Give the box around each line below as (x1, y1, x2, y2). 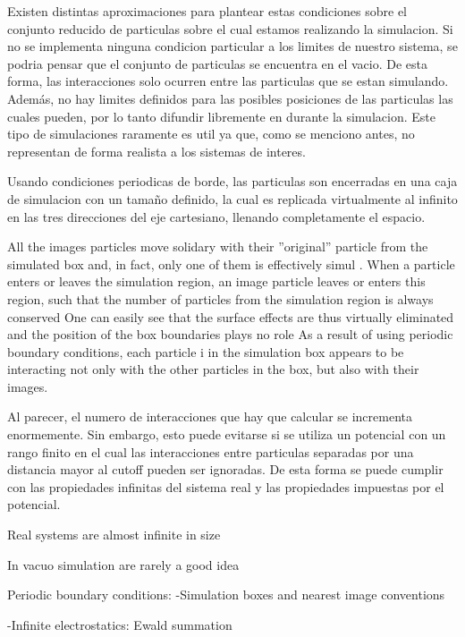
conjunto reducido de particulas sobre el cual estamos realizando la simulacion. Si (7, 19, 453, 38)
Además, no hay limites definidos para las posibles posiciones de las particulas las (7, 89, 453, 107)
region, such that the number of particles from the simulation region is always (7, 289, 434, 308)
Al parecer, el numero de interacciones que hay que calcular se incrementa (7, 407, 412, 426)
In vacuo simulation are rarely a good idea (7, 555, 240, 573)
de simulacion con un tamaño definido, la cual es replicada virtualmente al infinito (7, 189, 458, 208)
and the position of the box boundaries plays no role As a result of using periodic (7, 325, 453, 344)
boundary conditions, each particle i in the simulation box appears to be (7, 342, 404, 361)
